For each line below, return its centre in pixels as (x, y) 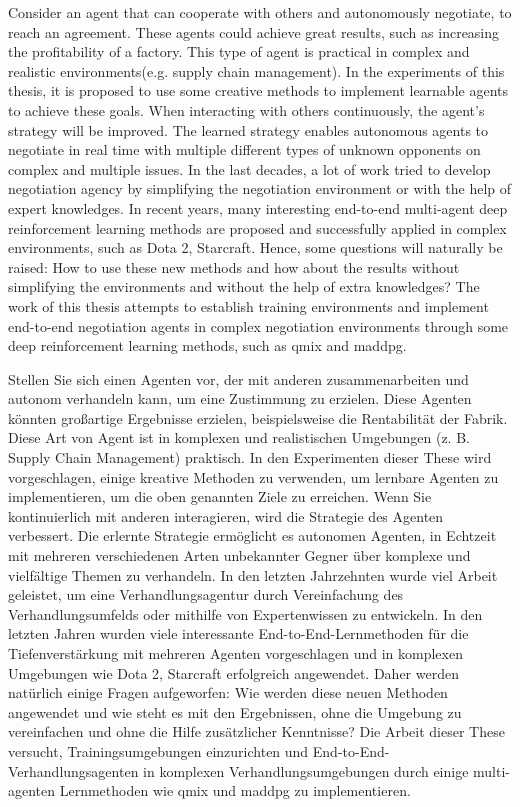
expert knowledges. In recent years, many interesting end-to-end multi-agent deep (258, 207)
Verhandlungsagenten (73, 770)
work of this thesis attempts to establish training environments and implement (248, 305)
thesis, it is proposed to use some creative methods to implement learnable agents (258, 90)
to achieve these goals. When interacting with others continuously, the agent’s (246, 109)
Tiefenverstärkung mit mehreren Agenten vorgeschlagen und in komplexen (235, 653)
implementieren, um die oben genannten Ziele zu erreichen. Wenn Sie (220, 496)
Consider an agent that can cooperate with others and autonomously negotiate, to (260, 12)
